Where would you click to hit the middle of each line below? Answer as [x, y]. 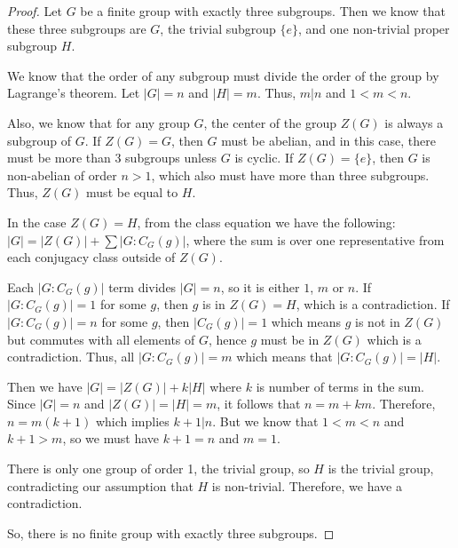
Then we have [45, 386]
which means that [284, 357]
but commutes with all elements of [101, 339]
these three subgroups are [77, 28]
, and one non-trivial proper [374, 28]
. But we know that [265, 421]
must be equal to [132, 192]
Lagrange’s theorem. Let [74, 93]
